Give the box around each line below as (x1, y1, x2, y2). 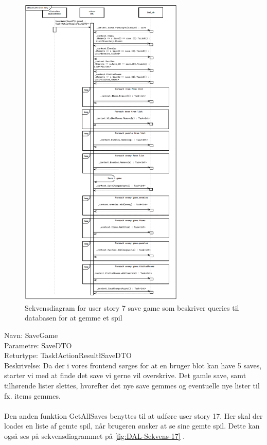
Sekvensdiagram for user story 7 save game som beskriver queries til (25, 302, 239, 313)
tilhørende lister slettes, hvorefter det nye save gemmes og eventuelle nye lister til (4, 380, 260, 390)
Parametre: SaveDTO (4, 340, 72, 350)
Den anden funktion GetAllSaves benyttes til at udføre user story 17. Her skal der (4, 410, 263, 421)
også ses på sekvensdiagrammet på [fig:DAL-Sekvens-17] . (4, 430, 185, 441)
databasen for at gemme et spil (25, 312, 122, 323)
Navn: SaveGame (4, 329, 58, 340)
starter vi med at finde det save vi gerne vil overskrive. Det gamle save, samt (4, 370, 246, 381)
